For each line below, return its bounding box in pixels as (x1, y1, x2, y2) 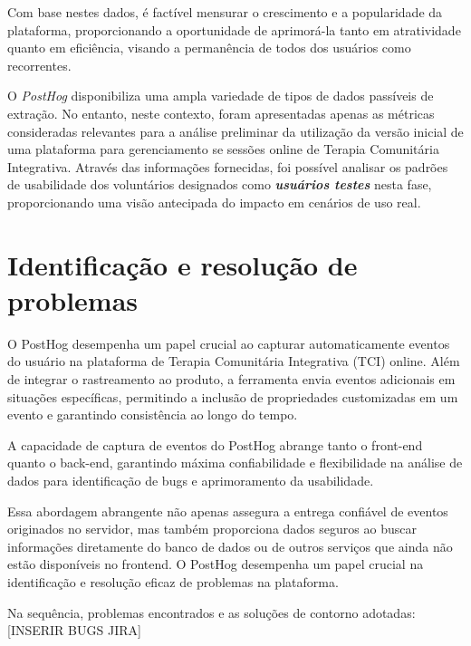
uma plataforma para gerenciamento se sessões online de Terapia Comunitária (7, 140, 439, 159)
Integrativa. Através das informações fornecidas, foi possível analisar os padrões (7, 157, 448, 176)
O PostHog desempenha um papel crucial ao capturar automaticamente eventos (7, 333, 450, 352)
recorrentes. (7, 55, 72, 74)
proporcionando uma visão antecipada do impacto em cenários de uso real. (7, 192, 421, 211)
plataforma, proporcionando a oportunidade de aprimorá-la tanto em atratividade (7, 20, 461, 39)
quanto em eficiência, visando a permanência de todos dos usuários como (7, 38, 411, 57)
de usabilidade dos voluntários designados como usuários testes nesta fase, (7, 175, 432, 194)
